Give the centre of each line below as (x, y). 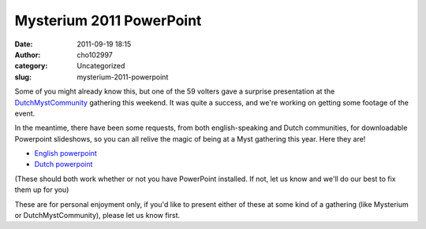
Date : (24, 44)
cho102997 (95, 54)
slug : (23, 77)
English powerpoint (66, 153)
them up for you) (42, 190)
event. (25, 113)
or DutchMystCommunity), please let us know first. (97, 216)
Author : (28, 54)
